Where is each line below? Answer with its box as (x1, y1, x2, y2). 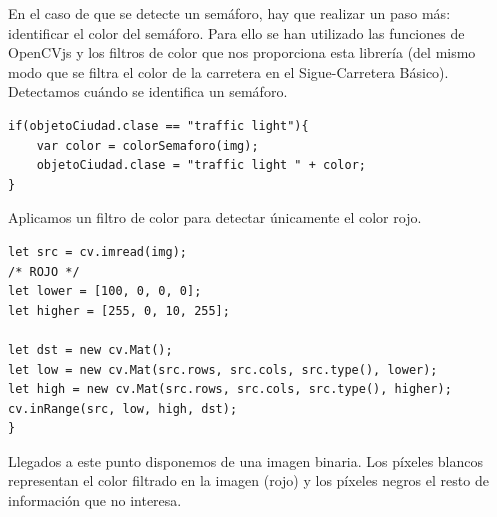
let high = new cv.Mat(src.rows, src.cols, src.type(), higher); (8, 382, 452, 397)
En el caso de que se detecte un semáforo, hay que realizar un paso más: (8, 3, 451, 23)
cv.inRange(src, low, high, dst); (8, 401, 238, 416)
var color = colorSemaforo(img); (36, 138, 259, 153)
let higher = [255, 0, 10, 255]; (8, 303, 230, 318)
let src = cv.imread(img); (8, 244, 187, 259)
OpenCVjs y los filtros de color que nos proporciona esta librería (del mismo (8, 42, 476, 63)
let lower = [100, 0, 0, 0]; (8, 284, 202, 299)
